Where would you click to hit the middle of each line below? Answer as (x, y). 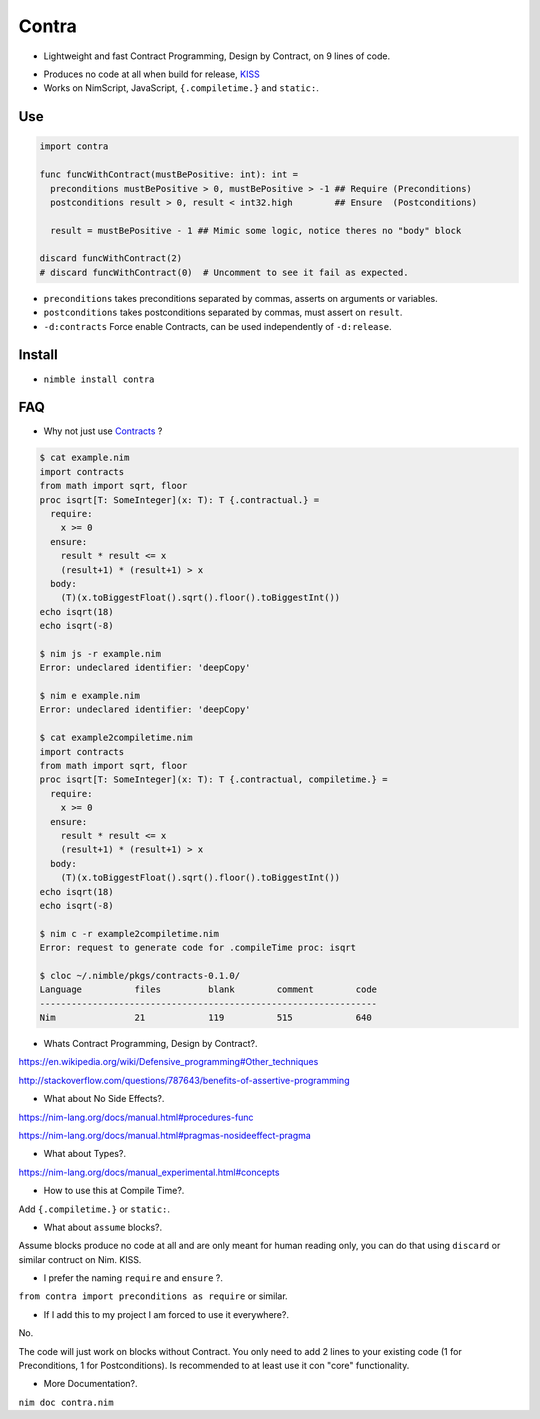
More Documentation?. (90, 1384)
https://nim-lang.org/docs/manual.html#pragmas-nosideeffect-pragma (165, 1135)
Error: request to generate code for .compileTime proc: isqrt (198, 948)
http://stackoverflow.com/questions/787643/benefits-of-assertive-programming (184, 1080)
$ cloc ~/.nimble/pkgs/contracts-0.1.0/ (139, 975)
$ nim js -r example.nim (100, 653)
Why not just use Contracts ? (103, 431)
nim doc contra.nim (66, 1402)
